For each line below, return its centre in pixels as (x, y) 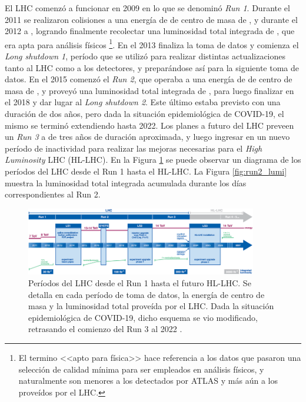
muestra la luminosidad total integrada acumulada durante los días (126, 182)
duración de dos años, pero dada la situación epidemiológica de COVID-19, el (144, 113)
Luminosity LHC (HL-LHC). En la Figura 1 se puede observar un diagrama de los (153, 160)
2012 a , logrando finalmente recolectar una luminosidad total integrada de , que (150, 31)
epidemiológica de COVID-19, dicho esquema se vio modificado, (143, 317)
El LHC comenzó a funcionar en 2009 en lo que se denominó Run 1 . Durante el (147, 8)
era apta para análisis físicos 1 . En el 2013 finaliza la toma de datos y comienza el (152, 43)
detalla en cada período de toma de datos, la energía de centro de (147, 294)
